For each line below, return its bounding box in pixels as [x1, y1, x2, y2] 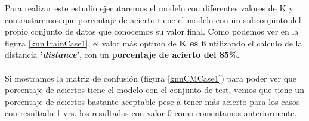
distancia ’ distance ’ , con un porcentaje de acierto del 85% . [5, 48, 240, 61]
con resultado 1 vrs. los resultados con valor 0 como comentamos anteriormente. [5, 107, 297, 119]
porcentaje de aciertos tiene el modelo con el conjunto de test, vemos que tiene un [5, 83, 304, 96]
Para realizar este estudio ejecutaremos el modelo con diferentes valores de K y [5, 2, 293, 14]
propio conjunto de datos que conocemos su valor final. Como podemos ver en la [5, 25, 299, 38]
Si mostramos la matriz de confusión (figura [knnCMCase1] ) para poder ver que [5, 72, 297, 84]
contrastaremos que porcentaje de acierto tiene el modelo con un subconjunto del [5, 13, 301, 26]
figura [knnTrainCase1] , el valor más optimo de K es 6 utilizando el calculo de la [5, 36, 302, 49]
